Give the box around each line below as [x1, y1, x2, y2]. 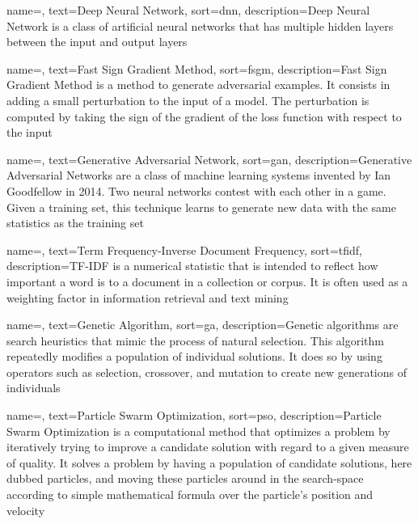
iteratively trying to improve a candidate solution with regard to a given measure [6, 438, 409, 455]
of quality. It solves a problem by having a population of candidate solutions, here [6, 454, 412, 471]
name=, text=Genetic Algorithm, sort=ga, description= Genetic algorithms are [6, 316, 399, 333]
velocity [6, 501, 45, 518]
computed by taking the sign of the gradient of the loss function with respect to [6, 108, 402, 125]
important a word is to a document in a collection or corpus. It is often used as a [6, 273, 408, 289]
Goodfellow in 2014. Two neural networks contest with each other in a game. [6, 182, 386, 199]
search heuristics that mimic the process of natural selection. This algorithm [6, 332, 384, 349]
